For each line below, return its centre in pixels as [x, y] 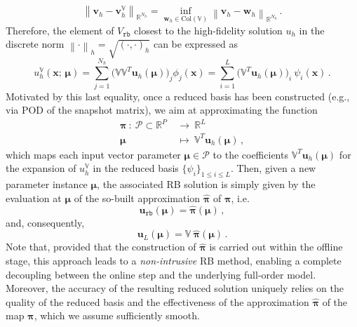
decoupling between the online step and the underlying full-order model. [161, 274]
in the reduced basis [136, 168]
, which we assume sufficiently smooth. [117, 315]
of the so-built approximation [137, 198]
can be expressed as [195, 44]
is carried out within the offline [276, 247]
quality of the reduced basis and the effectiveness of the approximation [157, 301]
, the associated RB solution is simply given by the [206, 184]
